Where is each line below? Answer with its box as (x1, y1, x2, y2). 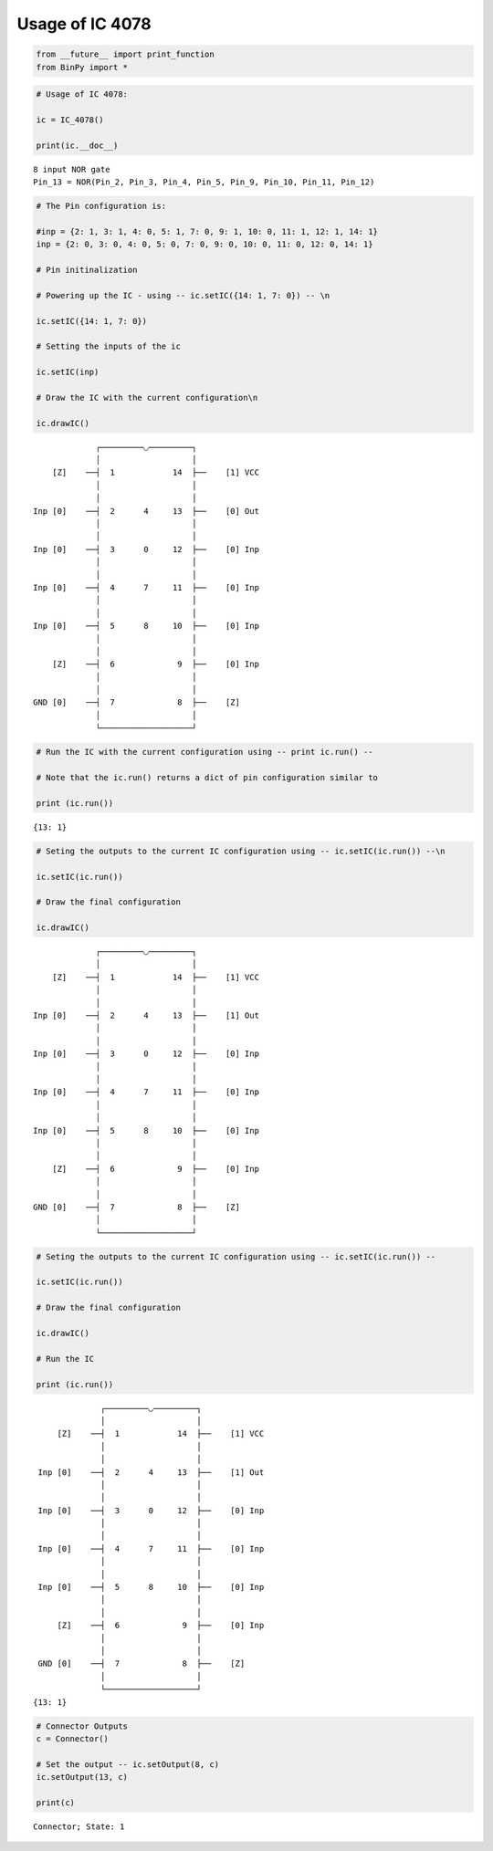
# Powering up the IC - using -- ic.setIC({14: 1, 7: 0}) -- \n (36, 290, 330, 300)
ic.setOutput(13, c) (36, 1772, 128, 1783)
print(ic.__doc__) (36, 140, 119, 151)
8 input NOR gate (33, 164, 110, 174)
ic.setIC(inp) (36, 367, 100, 378)
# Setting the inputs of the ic (36, 341, 182, 351)
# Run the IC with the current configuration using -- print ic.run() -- (36, 747, 373, 758)
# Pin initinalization (36, 265, 138, 275)
